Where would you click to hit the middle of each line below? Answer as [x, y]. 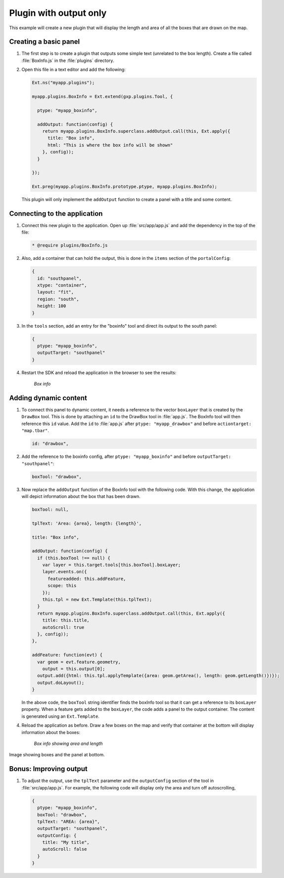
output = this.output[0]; [74, 669]
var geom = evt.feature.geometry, [79, 662]
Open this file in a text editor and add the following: [73, 70]
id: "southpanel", [59, 278]
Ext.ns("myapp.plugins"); [63, 83]
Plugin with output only [58, 13]
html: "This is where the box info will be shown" [110, 145]
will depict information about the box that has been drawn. [81, 496]
